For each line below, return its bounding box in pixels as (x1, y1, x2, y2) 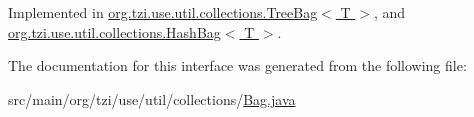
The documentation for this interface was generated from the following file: (8, 55, 467, 76)
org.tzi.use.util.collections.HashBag (8, 21, 221, 42)
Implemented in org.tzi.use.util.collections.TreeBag (8, 2, 318, 22)
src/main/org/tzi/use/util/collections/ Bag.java (8, 88, 296, 109)
